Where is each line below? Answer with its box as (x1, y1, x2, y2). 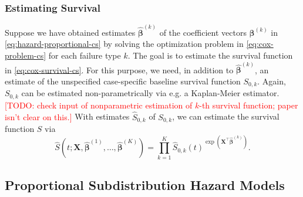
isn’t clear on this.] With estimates (5, 110, 130, 123)
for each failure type (48, 49, 121, 62)
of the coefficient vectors (159, 26, 247, 38)
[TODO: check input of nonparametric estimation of (5, 98, 193, 111)
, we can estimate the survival (172, 110, 280, 123)
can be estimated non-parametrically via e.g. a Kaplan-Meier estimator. (21, 87, 280, 99)
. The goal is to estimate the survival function (127, 49, 293, 62)
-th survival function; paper (199, 98, 298, 111)
